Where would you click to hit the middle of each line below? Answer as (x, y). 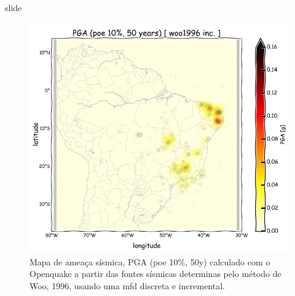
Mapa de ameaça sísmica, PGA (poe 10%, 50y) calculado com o (150, 261)
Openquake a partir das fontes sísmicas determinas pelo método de (155, 274)
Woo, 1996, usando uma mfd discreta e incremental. (127, 286)
